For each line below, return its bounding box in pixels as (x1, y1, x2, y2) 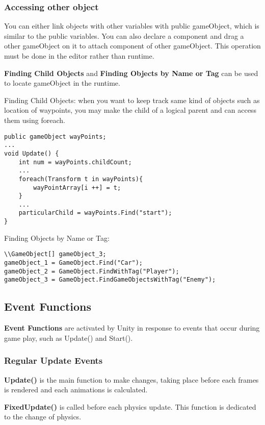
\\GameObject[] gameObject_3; (4, 251, 107, 258)
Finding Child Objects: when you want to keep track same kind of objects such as (4, 94, 260, 105)
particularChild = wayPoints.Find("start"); (18, 209, 172, 217)
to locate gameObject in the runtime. (4, 78, 120, 88)
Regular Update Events (4, 354, 103, 367)
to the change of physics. (4, 411, 82, 422)
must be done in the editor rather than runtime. (4, 51, 154, 61)
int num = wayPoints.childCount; (18, 158, 132, 166)
